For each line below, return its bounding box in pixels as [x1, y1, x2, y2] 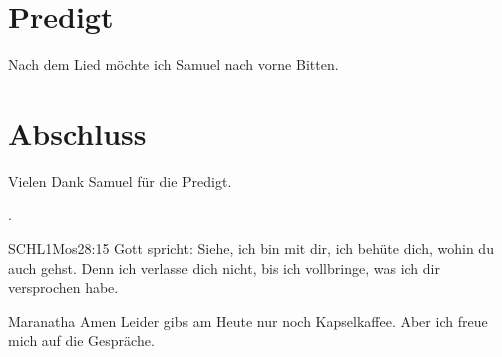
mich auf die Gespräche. [8, 330, 155, 351]
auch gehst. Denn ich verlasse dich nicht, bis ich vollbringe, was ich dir [8, 257, 440, 278]
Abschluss [8, 112, 147, 153]
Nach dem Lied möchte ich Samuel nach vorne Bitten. [8, 54, 339, 75]
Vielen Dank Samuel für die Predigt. [8, 170, 232, 191]
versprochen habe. [8, 277, 119, 298]
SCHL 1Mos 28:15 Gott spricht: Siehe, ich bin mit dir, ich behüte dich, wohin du [8, 238, 494, 259]
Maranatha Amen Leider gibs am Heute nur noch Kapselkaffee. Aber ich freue [8, 310, 488, 331]
